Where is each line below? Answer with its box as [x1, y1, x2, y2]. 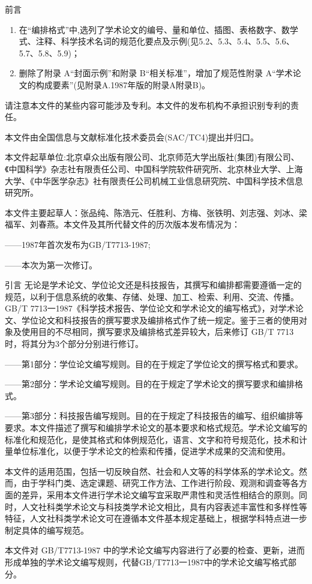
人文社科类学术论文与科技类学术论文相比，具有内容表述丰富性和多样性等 [21, 500, 307, 513]
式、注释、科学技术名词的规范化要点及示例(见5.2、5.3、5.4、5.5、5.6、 [19, 35, 295, 47]
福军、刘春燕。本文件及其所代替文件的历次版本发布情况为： [5, 218, 240, 230]
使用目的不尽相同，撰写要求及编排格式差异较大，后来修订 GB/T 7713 [21, 325, 294, 338]
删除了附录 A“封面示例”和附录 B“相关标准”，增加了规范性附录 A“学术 [19, 67, 293, 79]
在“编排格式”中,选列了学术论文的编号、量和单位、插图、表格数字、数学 [19, 23, 298, 35]
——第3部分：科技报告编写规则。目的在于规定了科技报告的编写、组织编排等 [5, 409, 303, 422]
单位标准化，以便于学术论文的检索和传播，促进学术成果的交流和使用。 [13, 445, 290, 457]
